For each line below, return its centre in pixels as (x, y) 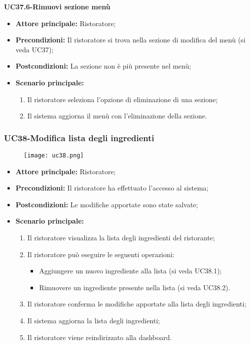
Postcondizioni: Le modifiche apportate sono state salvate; (107, 204)
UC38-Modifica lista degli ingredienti (79, 137)
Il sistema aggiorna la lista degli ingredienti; (94, 320)
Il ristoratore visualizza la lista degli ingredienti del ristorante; (121, 237)
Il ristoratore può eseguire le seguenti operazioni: (101, 254)
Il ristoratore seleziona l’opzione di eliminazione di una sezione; (123, 99)
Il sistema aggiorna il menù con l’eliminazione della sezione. (117, 116)
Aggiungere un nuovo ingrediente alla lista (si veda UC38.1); (130, 271)
